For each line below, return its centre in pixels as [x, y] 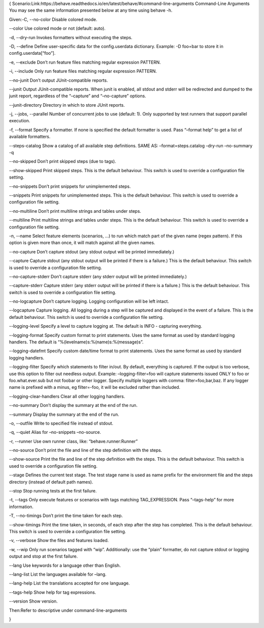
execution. [20, 121]
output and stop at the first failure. [44, 556]
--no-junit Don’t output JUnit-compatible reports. [58, 80]
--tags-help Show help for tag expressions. [53, 592]
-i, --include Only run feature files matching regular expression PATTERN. [83, 71]
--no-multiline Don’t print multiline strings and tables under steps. [75, 211]
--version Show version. [33, 601]
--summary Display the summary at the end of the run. [64, 414]
